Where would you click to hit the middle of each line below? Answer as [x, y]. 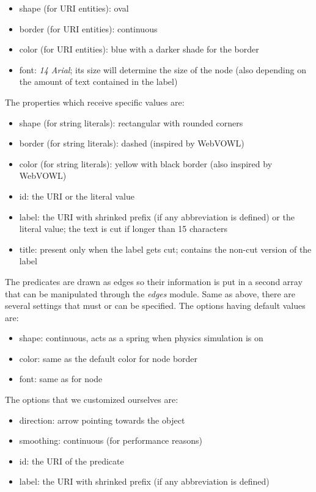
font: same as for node [61, 379]
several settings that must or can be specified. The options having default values [155, 306]
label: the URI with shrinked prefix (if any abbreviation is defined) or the [157, 216]
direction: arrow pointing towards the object [102, 420]
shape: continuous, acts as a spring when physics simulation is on [141, 338]
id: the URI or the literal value [77, 196]
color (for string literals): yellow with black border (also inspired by [146, 163]
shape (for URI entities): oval [74, 8]
